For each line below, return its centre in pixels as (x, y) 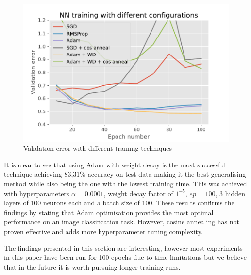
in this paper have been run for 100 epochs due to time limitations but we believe (125, 257)
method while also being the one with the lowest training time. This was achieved (125, 184)
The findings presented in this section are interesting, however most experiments (123, 247)
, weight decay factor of (138, 193)
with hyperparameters (37, 193)
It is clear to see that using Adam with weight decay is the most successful (115, 164)
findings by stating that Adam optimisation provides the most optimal (109, 212)
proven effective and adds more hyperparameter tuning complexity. (103, 231)
